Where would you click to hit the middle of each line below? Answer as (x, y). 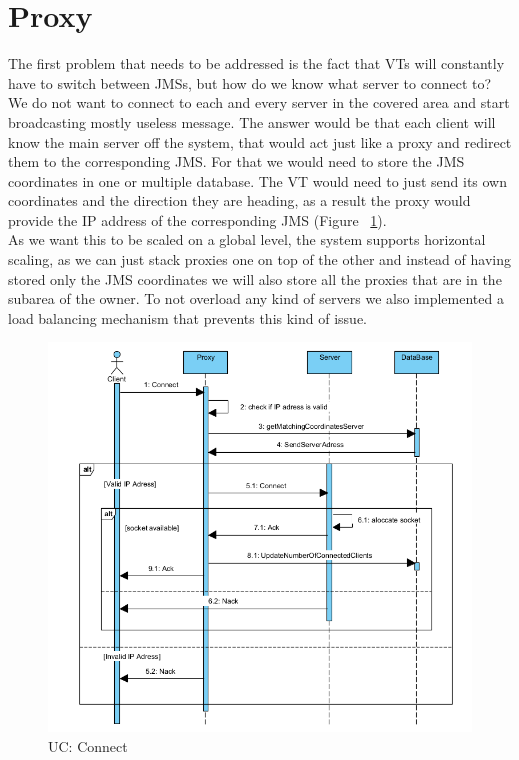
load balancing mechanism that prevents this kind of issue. (187, 317)
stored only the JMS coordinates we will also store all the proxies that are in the (255, 278)
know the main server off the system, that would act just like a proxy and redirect (260, 141)
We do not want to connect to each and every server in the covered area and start (259, 102)
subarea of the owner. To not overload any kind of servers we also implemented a (256, 298)
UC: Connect (88, 745)
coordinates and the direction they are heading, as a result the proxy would (239, 200)
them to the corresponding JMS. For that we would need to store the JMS (236, 161)
